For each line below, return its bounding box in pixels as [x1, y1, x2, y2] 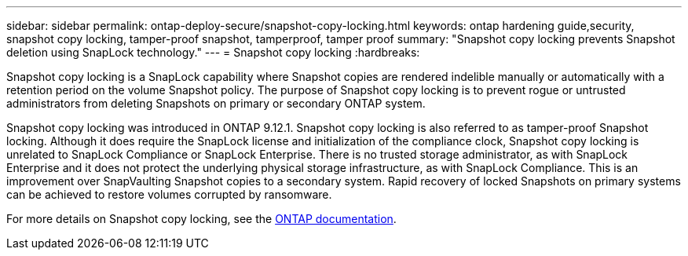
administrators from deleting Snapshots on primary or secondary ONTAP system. [6, 97, 426, 110]
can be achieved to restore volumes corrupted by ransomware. [6, 188, 332, 201]
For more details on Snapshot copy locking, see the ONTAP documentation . [6, 212, 397, 225]
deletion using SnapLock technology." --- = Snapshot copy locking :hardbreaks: [6, 46, 420, 59]
